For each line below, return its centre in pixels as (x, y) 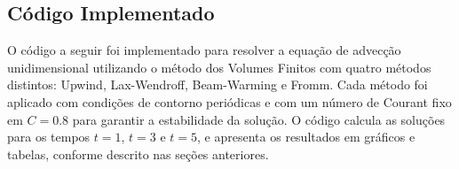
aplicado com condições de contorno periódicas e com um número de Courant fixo (229, 101)
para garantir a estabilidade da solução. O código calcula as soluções (259, 119)
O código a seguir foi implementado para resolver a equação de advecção (204, 50)
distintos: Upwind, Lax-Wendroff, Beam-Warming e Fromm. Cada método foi (218, 84)
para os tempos (49, 137)
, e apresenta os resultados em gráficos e (306, 137)
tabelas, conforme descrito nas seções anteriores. (138, 154)
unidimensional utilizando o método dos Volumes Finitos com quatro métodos (219, 67)
